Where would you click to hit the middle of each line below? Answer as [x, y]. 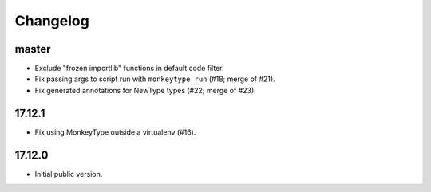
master [33, 49]
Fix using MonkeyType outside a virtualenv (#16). [115, 132]
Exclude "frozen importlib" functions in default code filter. [129, 69]
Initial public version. [69, 174]
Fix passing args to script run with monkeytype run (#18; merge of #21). [155, 79]
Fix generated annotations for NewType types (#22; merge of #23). [146, 90]
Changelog [52, 21]
